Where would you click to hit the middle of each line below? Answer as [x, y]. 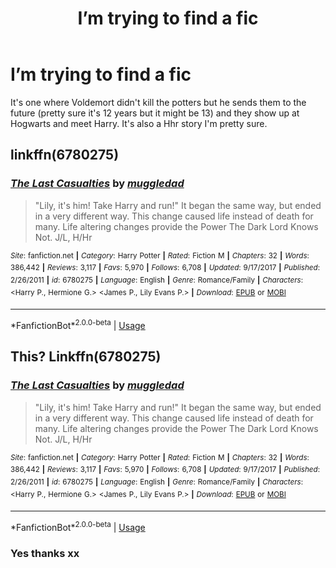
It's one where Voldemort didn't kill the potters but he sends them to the [158, 102]
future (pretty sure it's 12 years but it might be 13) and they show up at [155, 113]
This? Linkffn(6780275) [86, 357]
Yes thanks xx [45, 553]
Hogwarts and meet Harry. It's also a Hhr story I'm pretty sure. [139, 123]
